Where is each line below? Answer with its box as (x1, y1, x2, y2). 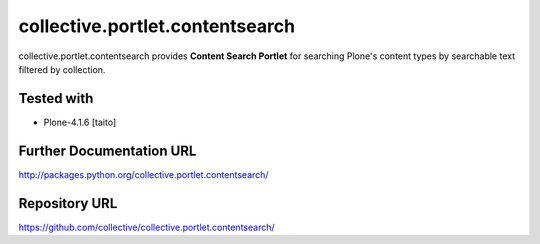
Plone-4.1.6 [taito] (43, 116, 117, 128)
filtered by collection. (18, 63, 106, 75)
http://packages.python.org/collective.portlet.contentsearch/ (18, 168, 269, 180)
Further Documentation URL (18, 142, 197, 159)
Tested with (18, 90, 94, 107)
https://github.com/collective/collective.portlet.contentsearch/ (18, 221, 275, 233)
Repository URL (18, 195, 118, 212)
